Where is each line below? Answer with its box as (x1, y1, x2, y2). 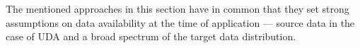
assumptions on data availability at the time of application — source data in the (6, 15, 355, 30)
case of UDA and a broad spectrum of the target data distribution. (6, 29, 296, 44)
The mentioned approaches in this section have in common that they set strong (6, 1, 349, 16)
